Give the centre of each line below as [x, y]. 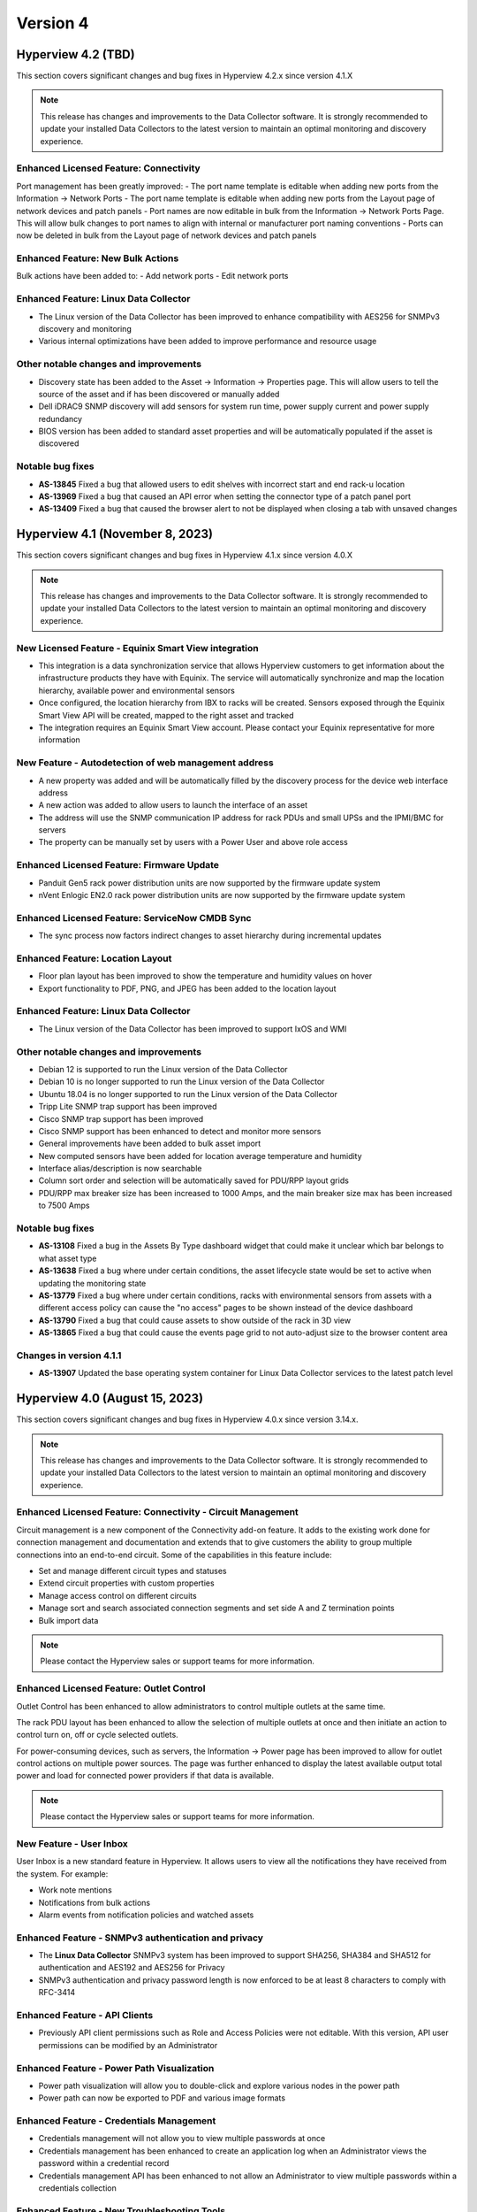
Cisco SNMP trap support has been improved [121, 1118]
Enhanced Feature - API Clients [85, 2016]
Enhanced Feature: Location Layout [94, 958]
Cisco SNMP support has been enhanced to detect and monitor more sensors [180, 1131]
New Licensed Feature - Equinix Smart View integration [138, 648]
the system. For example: [62, 1874]
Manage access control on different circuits [118, 1595]
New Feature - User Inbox [72, 1844]
